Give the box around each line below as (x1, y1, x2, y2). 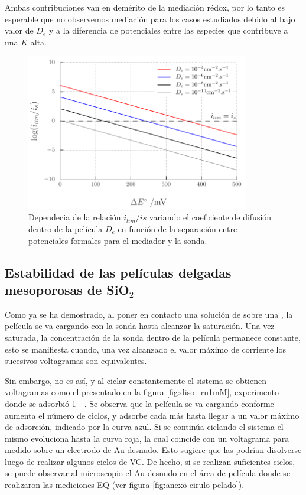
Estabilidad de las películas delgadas (5, 263, 232, 281)
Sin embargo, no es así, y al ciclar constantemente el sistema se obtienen (5, 374, 267, 386)
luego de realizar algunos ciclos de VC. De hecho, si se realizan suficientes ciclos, (5, 455, 295, 467)
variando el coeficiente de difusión (149, 211, 272, 223)
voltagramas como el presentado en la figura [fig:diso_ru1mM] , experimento (5, 386, 279, 398)
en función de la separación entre (118, 222, 237, 235)
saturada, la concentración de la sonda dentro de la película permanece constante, (5, 331, 301, 343)
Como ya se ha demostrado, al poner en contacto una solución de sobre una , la (5, 308, 293, 320)
